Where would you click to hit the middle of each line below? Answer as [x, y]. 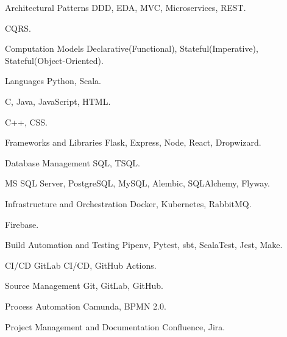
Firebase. [22, 224]
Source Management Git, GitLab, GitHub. [84, 286]
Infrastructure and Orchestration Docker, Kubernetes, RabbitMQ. [128, 203]
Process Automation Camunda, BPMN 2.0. [86, 306]
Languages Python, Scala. [53, 81]
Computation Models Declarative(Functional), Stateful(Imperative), [132, 48]
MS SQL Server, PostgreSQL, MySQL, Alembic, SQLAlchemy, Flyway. [138, 183]
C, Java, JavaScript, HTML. [58, 101]
